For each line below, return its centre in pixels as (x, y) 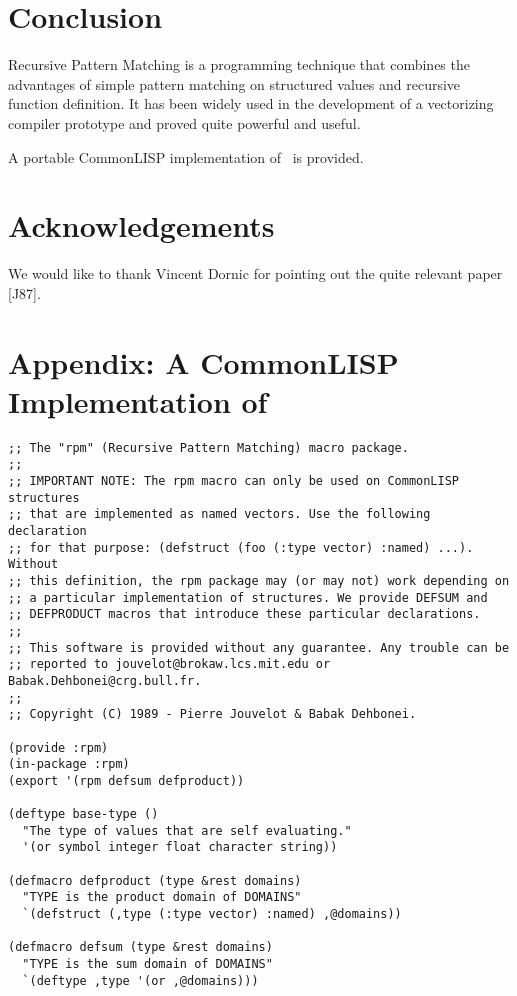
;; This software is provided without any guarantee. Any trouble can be (259, 647)
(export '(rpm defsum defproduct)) (126, 780)
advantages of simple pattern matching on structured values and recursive (234, 83)
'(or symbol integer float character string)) (180, 847)
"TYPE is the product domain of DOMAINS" (162, 897)
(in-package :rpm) (69, 764)
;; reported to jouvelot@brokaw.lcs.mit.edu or (169, 664)
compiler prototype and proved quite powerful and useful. (184, 122)
